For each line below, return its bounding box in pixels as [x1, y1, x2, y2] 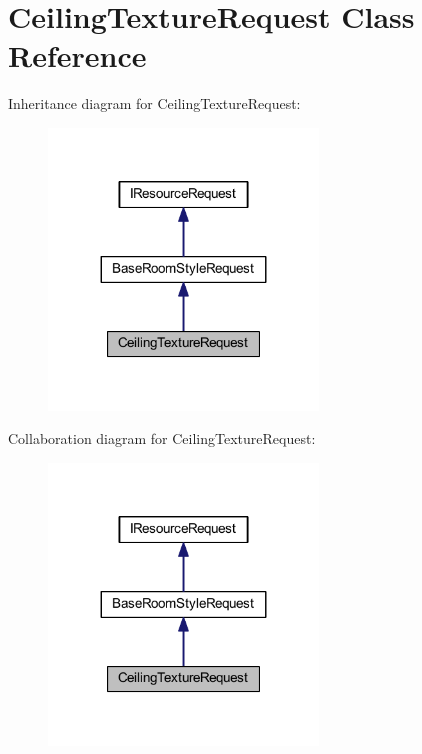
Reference [8, 35, 147, 76]
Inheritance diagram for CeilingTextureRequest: [8, 93, 301, 114]
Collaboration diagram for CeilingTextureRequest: [8, 428, 316, 449]
